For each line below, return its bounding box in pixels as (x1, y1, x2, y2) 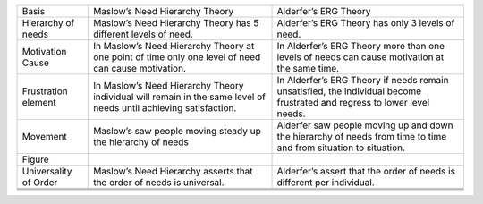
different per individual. (276, 176, 375, 188)
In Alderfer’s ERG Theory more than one (276, 40, 445, 52)
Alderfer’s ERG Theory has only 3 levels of (276, 17, 455, 29)
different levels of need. (92, 28, 194, 40)
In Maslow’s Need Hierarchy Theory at (92, 40, 255, 52)
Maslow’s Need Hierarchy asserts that (92, 166, 254, 177)
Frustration (21, 85, 69, 98)
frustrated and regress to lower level (276, 97, 430, 108)
